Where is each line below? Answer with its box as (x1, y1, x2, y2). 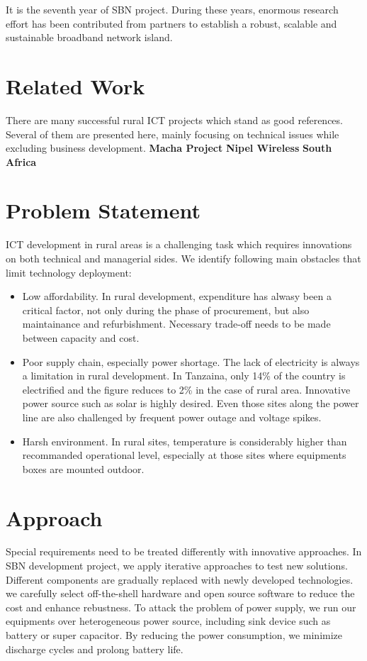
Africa (6, 154, 37, 169)
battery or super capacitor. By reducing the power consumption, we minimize (6, 628, 343, 642)
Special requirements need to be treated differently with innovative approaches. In (6, 544, 362, 559)
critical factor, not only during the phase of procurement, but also (22, 302, 310, 317)
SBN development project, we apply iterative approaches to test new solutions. (6, 558, 348, 573)
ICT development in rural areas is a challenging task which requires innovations (6, 237, 352, 252)
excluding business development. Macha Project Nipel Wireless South (6, 140, 332, 155)
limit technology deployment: (6, 265, 132, 279)
